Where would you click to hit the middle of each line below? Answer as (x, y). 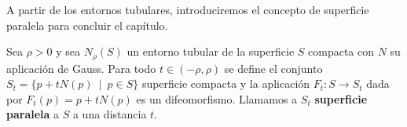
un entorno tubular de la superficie (211, 51)
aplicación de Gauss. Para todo (81, 68)
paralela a (33, 114)
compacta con (341, 51)
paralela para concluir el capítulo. (87, 25)
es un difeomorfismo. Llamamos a (217, 98)
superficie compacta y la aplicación (226, 83)
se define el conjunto (273, 68)
